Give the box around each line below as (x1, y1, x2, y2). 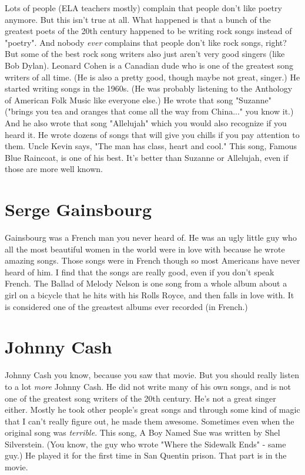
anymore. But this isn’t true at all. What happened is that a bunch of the (5, 13, 271, 25)
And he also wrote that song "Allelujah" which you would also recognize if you (5, 116, 287, 129)
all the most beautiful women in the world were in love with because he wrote (5, 242, 285, 255)
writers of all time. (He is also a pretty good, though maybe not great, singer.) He (5, 70, 300, 83)
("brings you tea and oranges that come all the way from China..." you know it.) (5, 105, 294, 117)
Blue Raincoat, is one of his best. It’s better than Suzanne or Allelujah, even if (5, 151, 289, 163)
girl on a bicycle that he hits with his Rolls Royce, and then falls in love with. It (5, 289, 294, 301)
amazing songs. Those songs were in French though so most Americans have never (5, 254, 300, 267)
